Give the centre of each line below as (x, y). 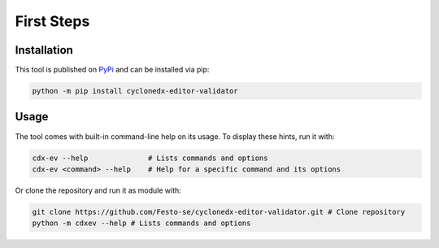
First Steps (52, 21)
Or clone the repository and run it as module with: (98, 190)
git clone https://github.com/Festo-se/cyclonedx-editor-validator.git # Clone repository (219, 212)
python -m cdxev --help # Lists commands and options (141, 223)
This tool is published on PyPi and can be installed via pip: (112, 70)
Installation (44, 50)
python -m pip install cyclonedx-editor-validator (135, 91)
